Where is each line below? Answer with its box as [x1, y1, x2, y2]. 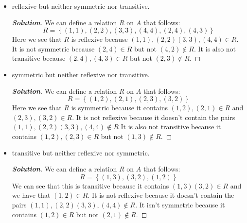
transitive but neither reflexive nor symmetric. [12, 147, 150, 157]
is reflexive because [71, 34, 128, 44]
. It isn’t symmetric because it [135, 199, 225, 209]
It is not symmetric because [12, 43, 95, 53]
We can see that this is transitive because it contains [12, 180, 169, 190]
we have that [12, 190, 51, 200]
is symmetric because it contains [71, 103, 168, 113]
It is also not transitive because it [121, 121, 221, 132]
